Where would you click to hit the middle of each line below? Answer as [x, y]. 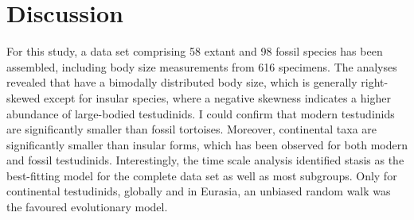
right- [375, 82]
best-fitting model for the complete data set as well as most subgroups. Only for [202, 175]
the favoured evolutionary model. [87, 207]
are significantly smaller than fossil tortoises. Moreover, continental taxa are [192, 129]
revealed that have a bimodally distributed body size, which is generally [182, 82]
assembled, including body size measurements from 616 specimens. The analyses [202, 66]
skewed [23, 97]
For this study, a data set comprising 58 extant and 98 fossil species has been [195, 51]
